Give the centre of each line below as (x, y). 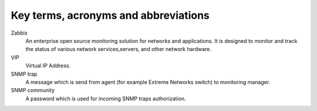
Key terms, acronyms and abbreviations (110, 15)
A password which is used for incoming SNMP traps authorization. (106, 98)
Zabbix (19, 33)
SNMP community (33, 90)
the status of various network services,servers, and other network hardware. (118, 49)
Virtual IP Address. (48, 66)
